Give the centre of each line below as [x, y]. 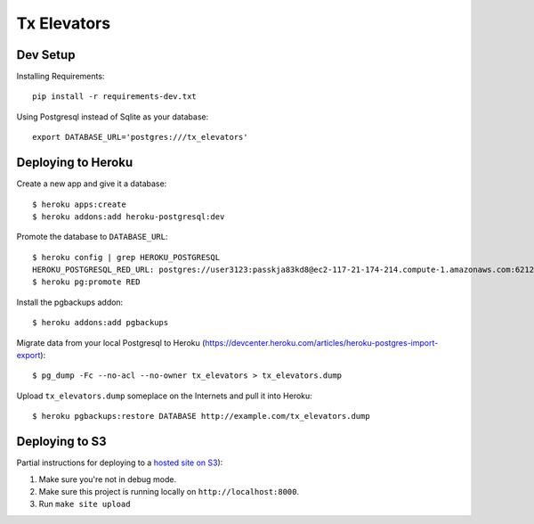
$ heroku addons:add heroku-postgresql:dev [129, 217]
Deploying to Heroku [75, 163]
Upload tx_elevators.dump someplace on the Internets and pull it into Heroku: [165, 396]
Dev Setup [46, 55]
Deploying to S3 [61, 442]
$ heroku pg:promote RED [86, 282]
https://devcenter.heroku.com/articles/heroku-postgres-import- [322, 342]
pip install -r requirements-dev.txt [115, 97]
